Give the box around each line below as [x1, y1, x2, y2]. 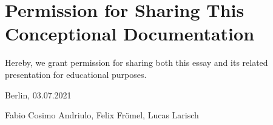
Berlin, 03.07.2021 [5, 88, 72, 101]
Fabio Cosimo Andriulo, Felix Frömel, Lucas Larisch [5, 109, 199, 121]
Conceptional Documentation [5, 21, 255, 46]
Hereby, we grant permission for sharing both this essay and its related [5, 56, 268, 69]
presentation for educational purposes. [5, 68, 147, 80]
